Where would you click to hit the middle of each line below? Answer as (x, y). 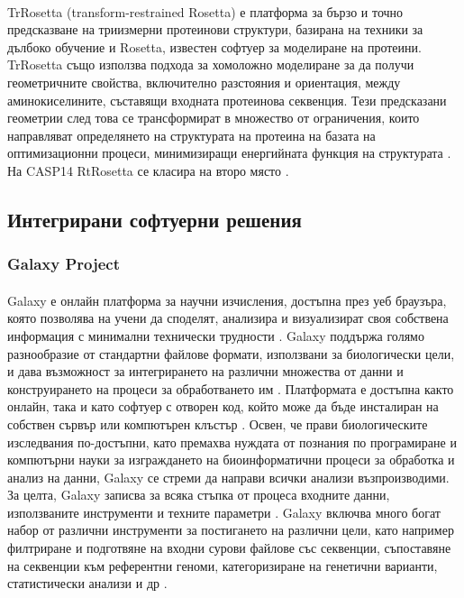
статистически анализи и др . (87, 583)
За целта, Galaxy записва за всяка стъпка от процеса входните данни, (199, 495)
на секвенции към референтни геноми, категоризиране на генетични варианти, (223, 565)
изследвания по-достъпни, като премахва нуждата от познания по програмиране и (232, 442)
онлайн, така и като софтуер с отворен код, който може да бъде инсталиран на (223, 406)
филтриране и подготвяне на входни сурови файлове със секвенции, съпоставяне (229, 548)
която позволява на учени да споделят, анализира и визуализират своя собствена (228, 318)
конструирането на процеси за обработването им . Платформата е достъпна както (231, 388)
